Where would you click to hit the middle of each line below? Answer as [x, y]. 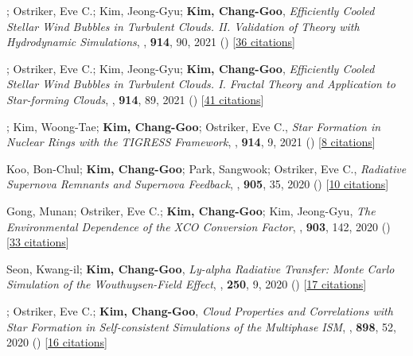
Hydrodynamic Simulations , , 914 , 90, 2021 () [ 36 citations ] [151, 42]
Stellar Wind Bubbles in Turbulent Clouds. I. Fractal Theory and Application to [201, 84]
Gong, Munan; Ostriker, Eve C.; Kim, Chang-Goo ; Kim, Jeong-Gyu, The [191, 210]
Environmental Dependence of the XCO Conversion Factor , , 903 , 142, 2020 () [199, 226]
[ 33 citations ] [38, 242]
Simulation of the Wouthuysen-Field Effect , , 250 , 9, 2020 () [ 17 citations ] [187, 284]
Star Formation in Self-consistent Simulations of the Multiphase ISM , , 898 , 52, [201, 326]
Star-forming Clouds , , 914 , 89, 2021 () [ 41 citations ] [135, 99]
